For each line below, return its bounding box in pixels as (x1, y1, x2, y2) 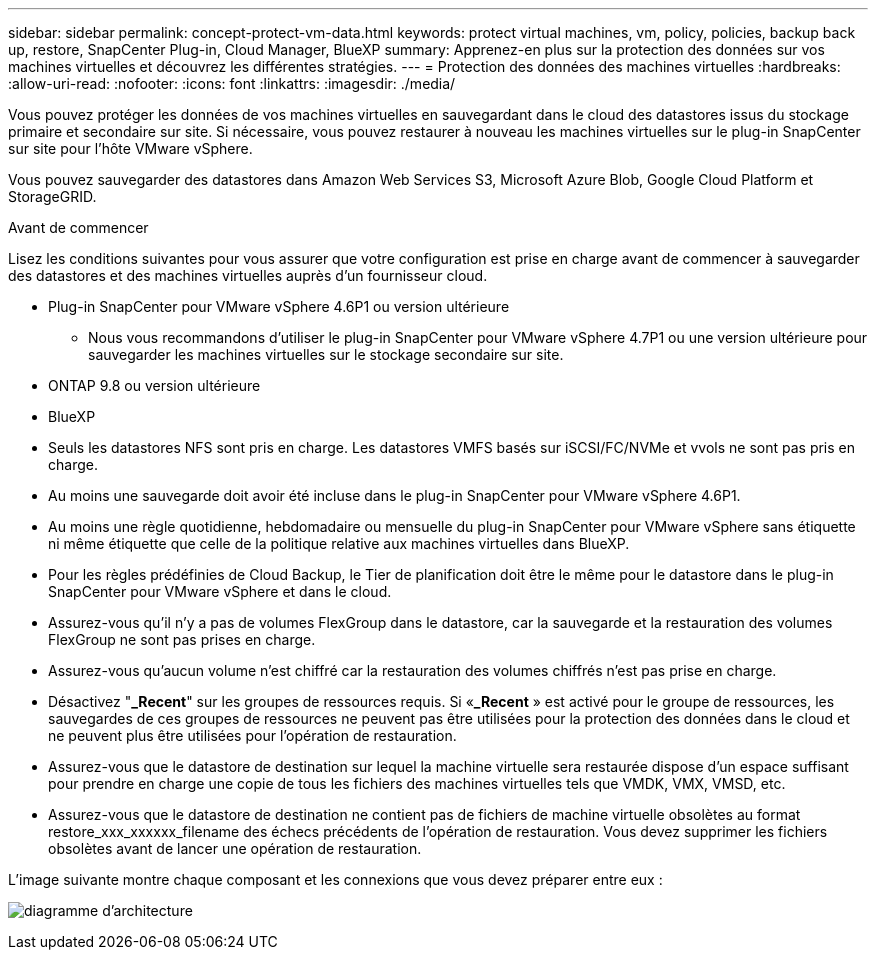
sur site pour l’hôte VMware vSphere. (8, 140, 253, 157)
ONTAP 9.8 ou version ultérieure (48, 377, 261, 394)
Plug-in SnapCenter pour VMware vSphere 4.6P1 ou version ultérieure (48, 298, 510, 315)
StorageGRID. (8, 188, 97, 205)
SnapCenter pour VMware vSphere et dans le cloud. (48, 583, 392, 600)
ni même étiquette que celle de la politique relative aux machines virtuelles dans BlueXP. (48, 535, 630, 552)
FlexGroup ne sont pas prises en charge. (48, 631, 316, 648)
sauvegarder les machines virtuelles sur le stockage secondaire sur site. (88, 346, 564, 363)
